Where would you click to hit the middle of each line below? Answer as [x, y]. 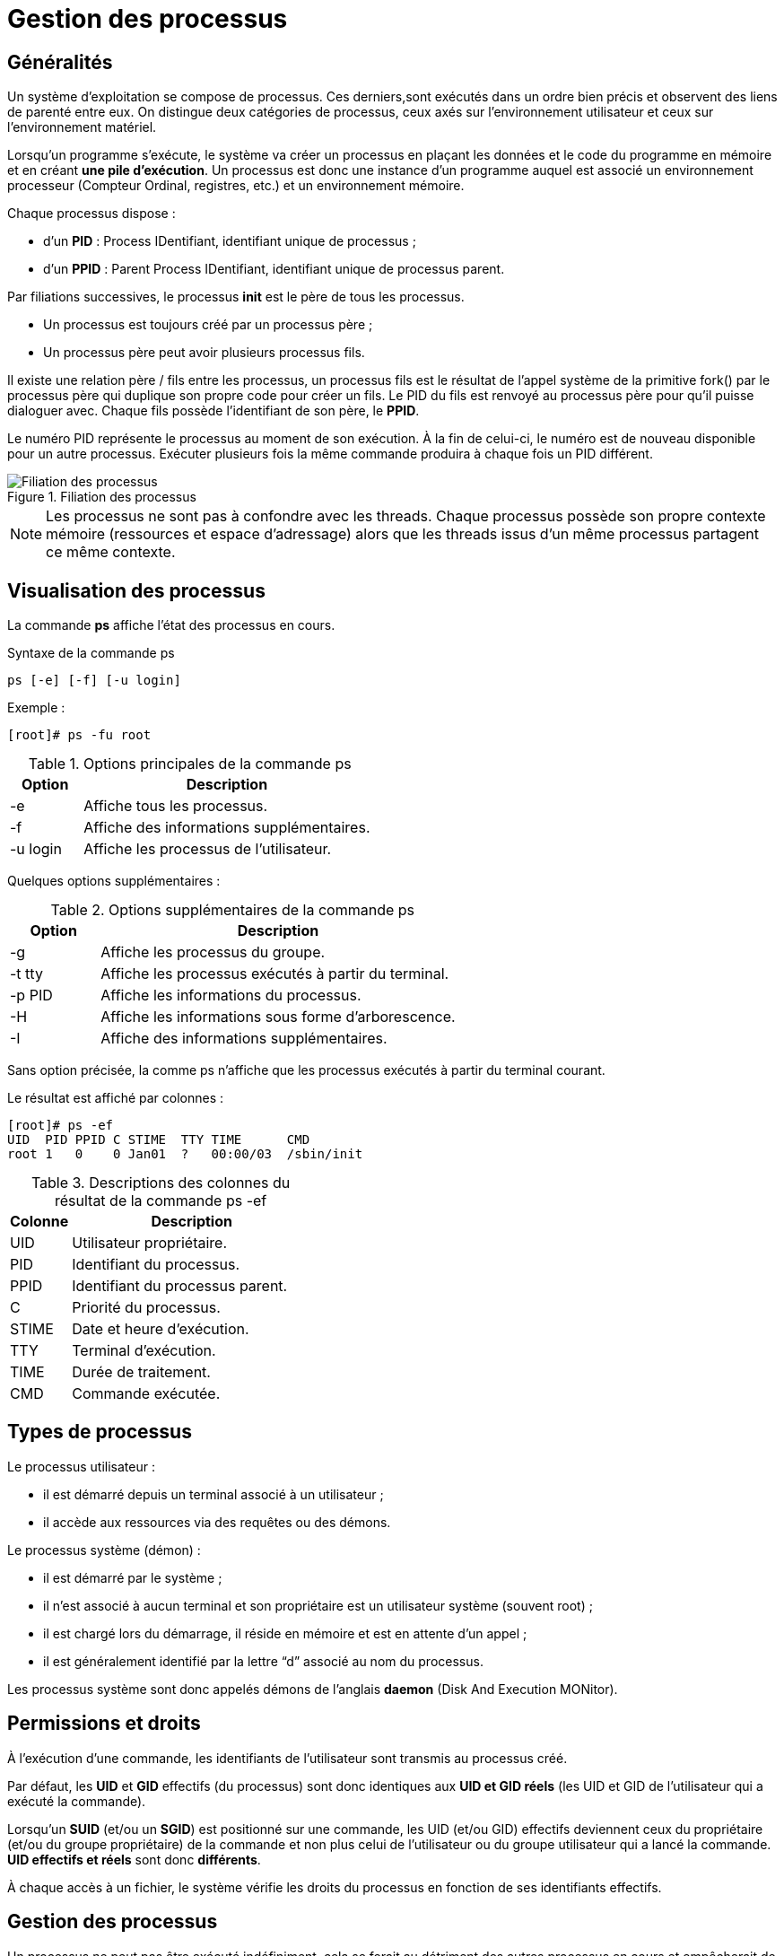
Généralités [60, 62]
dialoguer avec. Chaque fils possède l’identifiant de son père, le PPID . [213, 411]
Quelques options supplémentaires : [114, 881]
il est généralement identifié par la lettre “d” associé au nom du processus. [263, 1661]
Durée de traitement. [141, 1372]
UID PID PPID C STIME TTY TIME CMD [159, 1140]
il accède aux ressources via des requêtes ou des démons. [217, 1522]
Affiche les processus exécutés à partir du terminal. [275, 974]
